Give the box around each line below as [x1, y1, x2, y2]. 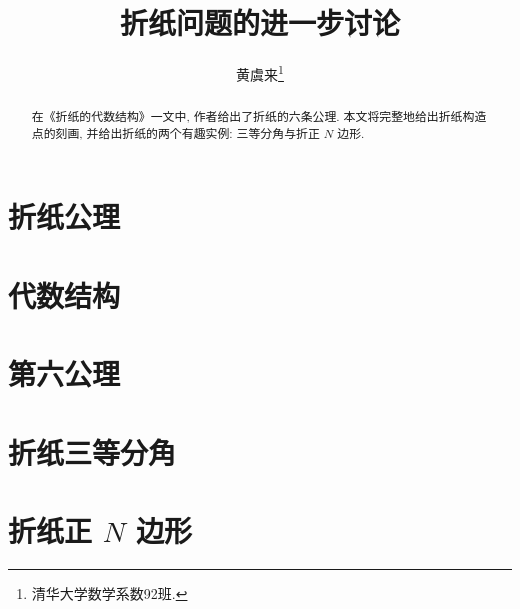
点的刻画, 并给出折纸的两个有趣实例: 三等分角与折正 [31, 124, 320, 141]
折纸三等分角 [8, 431, 177, 472]
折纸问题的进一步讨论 [119, 2, 400, 43]
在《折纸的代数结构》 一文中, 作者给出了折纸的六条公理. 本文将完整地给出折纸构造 [31, 108, 487, 125]
